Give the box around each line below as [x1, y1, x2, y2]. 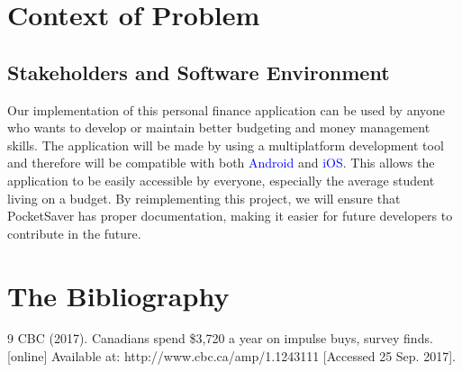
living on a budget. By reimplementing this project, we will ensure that [7, 188, 401, 207]
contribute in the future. [7, 223, 141, 242]
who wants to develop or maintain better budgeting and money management [7, 118, 430, 137]
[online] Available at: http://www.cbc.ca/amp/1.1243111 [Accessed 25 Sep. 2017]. [7, 347, 456, 366]
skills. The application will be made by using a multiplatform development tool [7, 135, 444, 154]
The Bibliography [7, 277, 230, 313]
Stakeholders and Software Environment [7, 58, 390, 86]
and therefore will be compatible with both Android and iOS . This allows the [7, 153, 435, 172]
